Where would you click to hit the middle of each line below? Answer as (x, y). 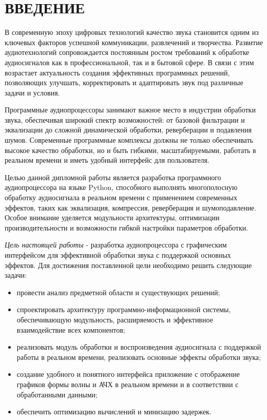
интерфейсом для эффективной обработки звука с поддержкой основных (118, 255)
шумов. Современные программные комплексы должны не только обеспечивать (129, 140)
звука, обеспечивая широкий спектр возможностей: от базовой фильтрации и (125, 119)
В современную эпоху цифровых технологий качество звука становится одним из (132, 32)
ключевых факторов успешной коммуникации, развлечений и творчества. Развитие (134, 42)
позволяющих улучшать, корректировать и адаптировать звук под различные (124, 82)
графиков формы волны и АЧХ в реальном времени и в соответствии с (128, 384)
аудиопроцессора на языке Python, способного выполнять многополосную (121, 187)
